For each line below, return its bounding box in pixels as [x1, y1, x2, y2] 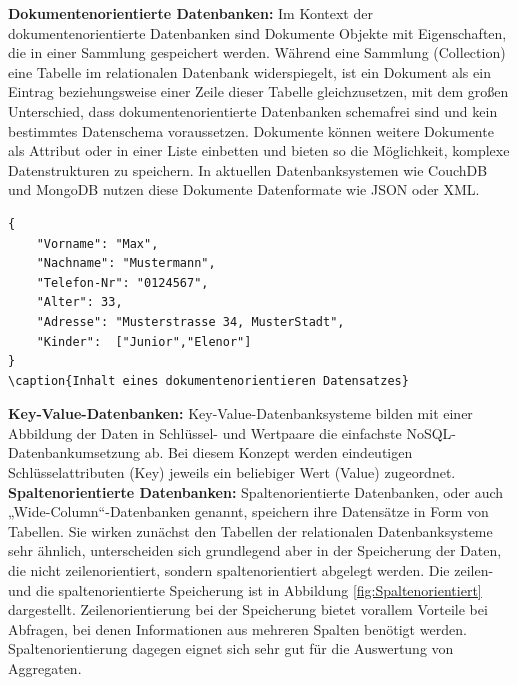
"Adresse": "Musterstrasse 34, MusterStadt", [36, 314, 345, 329]
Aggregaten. [8, 658, 82, 678]
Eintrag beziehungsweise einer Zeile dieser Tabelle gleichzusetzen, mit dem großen [8, 81, 509, 102]
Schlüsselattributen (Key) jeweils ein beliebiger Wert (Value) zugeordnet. [8, 462, 456, 483]
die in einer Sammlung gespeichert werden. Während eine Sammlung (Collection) [8, 42, 506, 63]
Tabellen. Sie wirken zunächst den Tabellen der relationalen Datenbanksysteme [8, 520, 493, 541]
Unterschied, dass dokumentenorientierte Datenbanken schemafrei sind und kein [8, 100, 498, 121]
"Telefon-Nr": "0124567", [36, 275, 209, 290]
